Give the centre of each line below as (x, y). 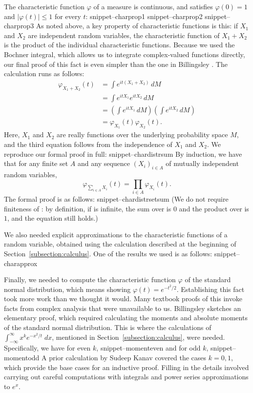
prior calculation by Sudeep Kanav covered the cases (128, 358)
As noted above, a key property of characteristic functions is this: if (137, 26)
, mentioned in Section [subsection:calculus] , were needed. (138, 337)
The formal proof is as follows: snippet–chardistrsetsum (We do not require (116, 198)
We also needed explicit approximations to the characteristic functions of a (116, 234)
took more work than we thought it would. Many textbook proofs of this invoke (123, 299)
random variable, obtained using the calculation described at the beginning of (120, 244)
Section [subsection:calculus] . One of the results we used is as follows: (108, 253)
